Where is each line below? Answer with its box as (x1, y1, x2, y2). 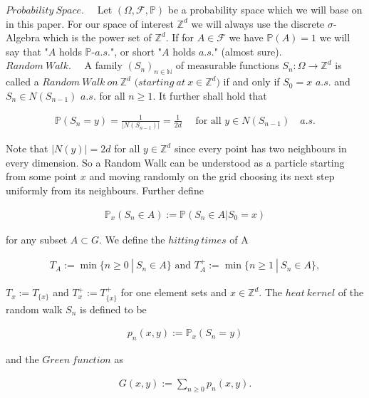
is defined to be (79, 301, 147, 316)
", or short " (110, 43, 162, 58)
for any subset (6, 231, 68, 246)
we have (229, 30, 264, 45)
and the (6, 352, 39, 367)
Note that (6, 141, 48, 156)
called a (6, 74, 39, 89)
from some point (6, 169, 78, 184)
